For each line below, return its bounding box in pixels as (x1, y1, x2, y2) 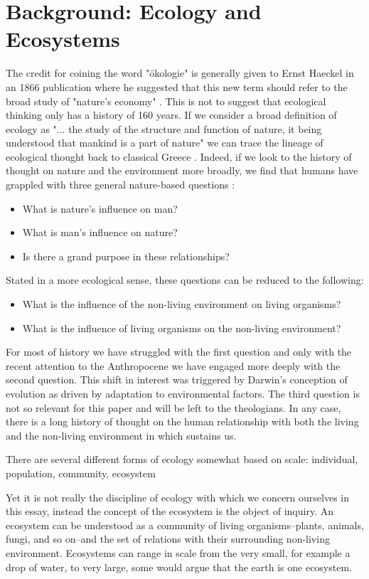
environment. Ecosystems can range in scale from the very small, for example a (6, 545, 351, 560)
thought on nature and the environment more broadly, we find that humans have (6, 163, 358, 178)
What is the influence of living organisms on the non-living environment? (22, 320, 341, 335)
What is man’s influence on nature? (22, 225, 178, 240)
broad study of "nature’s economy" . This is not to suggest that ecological (6, 93, 326, 108)
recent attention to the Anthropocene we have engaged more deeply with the (6, 358, 341, 373)
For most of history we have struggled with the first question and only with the (6, 344, 352, 359)
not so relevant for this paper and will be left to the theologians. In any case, (6, 400, 341, 415)
